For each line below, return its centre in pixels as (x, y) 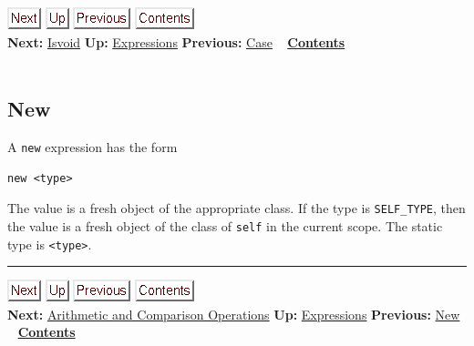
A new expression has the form (93, 146)
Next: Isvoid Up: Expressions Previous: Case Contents (176, 41)
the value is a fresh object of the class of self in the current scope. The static (225, 225)
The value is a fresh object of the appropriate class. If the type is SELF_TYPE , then (237, 208)
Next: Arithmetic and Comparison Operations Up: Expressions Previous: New (234, 314)
